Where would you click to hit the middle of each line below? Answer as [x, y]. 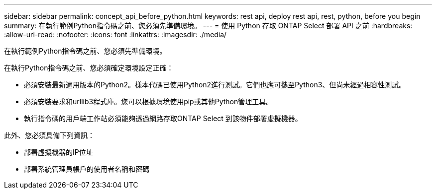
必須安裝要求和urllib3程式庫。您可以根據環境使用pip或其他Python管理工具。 [149, 101]
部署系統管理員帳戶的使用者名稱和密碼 [87, 169]
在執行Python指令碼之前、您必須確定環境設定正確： [89, 68]
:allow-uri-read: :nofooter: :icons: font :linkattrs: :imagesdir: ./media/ [115, 34]
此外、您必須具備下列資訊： [49, 135]
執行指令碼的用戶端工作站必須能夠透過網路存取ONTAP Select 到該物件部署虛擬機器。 [163, 118]
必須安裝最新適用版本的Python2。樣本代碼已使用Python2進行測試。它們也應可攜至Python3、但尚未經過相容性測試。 [215, 85]
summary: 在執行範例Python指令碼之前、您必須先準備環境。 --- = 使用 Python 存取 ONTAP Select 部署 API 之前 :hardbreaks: [208, 26]
